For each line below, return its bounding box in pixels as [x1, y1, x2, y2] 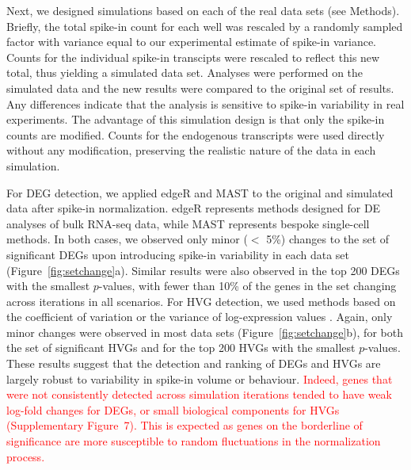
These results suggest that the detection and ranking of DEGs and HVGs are [6, 355, 381, 372]
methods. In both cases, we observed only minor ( [6, 231, 248, 247]
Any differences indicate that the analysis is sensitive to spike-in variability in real [6, 95, 405, 112]
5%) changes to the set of [266, 231, 390, 247]
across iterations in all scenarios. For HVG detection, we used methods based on [6, 292, 396, 309]
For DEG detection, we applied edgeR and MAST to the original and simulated [6, 184, 394, 201]
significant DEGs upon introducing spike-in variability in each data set [6, 246, 349, 262]
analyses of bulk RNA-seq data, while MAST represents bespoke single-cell [6, 215, 370, 231]
